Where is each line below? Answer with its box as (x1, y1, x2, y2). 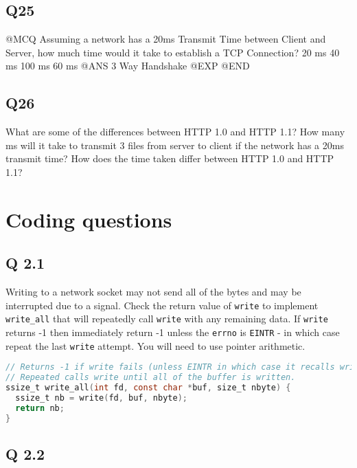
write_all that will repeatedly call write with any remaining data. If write (5, 311, 328, 326)
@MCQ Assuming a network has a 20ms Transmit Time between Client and (5, 32, 326, 46)
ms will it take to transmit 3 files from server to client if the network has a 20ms (5, 137, 344, 152)
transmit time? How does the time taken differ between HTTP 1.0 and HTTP (5, 151, 334, 166)
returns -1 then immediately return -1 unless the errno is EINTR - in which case (5, 325, 340, 339)
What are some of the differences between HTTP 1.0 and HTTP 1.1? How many (5, 124, 345, 139)
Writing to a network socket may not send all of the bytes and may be (5, 285, 301, 299)
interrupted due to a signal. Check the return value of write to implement (5, 298, 319, 312)
